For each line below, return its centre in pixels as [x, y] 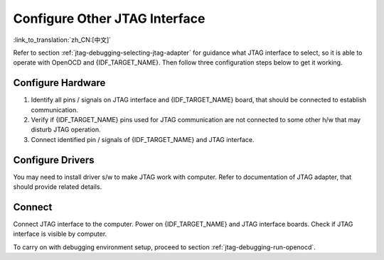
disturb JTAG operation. [66, 130]
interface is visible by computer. [60, 234]
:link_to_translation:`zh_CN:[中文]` [62, 40]
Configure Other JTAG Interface [109, 18]
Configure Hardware [59, 83]
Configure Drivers [54, 160]
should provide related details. [58, 187]
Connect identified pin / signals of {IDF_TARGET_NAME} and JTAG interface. [143, 139]
